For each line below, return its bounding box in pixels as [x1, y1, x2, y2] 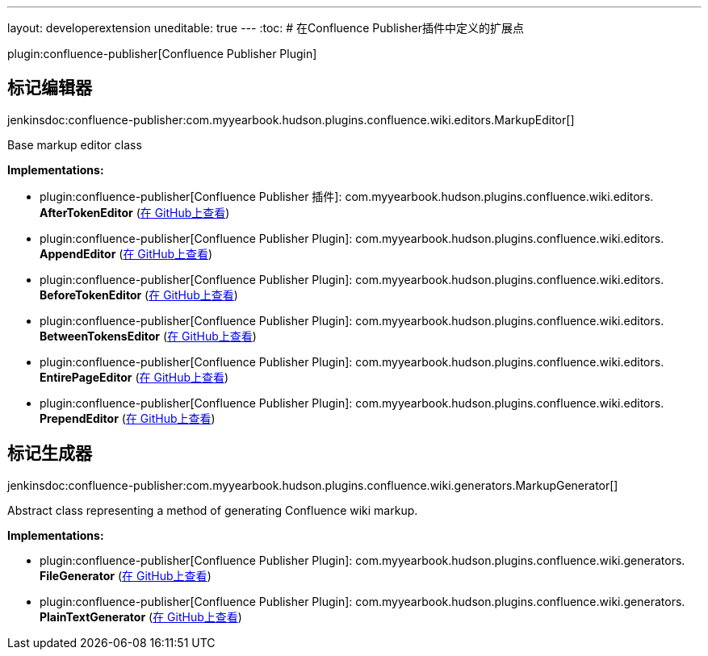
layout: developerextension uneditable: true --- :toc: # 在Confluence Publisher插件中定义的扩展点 [7, 21, 525, 35]
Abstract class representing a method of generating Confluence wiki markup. [7, 503, 418, 517]
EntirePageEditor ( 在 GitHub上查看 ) [40, 370, 229, 384]
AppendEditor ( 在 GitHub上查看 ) [40, 246, 213, 261]
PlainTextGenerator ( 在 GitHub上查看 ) [40, 609, 242, 624]
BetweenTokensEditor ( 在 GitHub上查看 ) [40, 328, 257, 343]
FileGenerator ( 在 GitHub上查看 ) [40, 568, 212, 583]
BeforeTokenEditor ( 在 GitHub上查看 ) [40, 287, 238, 302]
